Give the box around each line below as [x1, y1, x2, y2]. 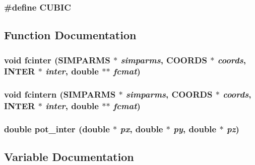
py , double [173, 123, 217, 135]
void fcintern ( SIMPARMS [4, 88, 116, 101]
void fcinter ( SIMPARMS [4, 53, 110, 66]
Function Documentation [4, 27, 137, 43]
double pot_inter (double [4, 123, 110, 135]
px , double [120, 123, 163, 135]
